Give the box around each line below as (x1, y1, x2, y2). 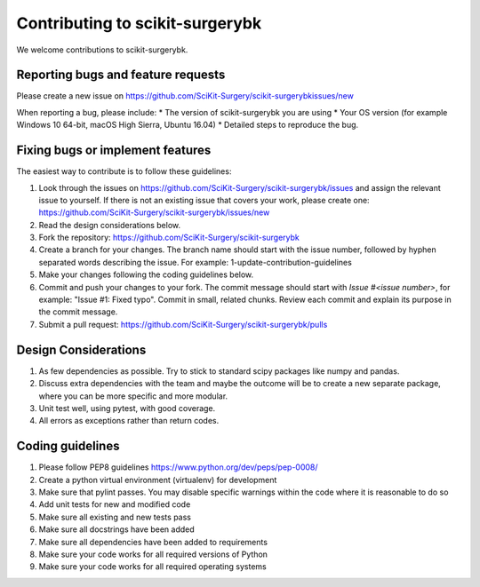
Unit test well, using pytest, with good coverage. (38, 402, 216, 413)
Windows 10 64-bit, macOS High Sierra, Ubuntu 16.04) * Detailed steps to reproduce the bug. (16, 120, 359, 131)
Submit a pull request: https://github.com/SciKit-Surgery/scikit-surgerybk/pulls (38, 319, 328, 329)
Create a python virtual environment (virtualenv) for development (38, 474, 277, 485)
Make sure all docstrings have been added (38, 524, 195, 535)
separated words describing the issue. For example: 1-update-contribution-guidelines (38, 257, 353, 267)
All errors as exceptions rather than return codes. (38, 416, 220, 426)
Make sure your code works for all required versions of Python (38, 549, 268, 559)
